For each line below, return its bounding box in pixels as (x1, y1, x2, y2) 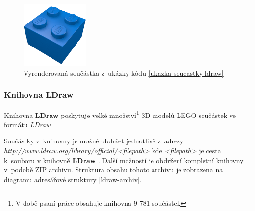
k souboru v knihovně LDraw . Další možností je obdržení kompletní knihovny (4, 155, 244, 165)
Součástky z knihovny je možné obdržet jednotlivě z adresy (4, 136, 184, 146)
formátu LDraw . (4, 119, 52, 129)
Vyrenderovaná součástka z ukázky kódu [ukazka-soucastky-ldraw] (24, 68, 224, 78)
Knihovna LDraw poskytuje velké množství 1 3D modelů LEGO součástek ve (4, 108, 236, 120)
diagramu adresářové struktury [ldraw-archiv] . (4, 174, 142, 184)
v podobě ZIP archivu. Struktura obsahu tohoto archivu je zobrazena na (4, 164, 223, 175)
